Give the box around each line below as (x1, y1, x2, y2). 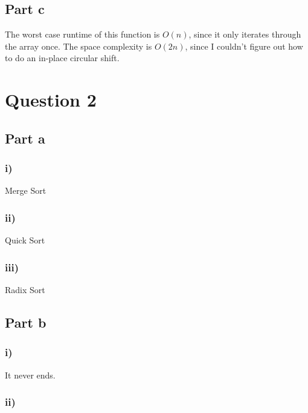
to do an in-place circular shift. (5, 51, 120, 64)
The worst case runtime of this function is (5, 28, 160, 41)
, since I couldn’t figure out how (185, 39, 303, 52)
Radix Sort (5, 283, 45, 296)
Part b (5, 312, 47, 331)
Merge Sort (5, 184, 47, 197)
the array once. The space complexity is (5, 39, 152, 52)
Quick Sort (5, 234, 45, 246)
